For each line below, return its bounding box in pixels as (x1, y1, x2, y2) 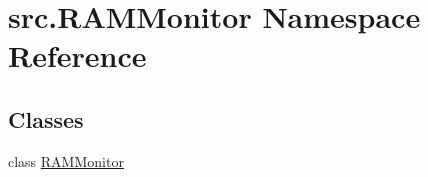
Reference (8, 35, 147, 76)
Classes (8, 103, 84, 134)
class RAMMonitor (8, 150, 124, 171)
